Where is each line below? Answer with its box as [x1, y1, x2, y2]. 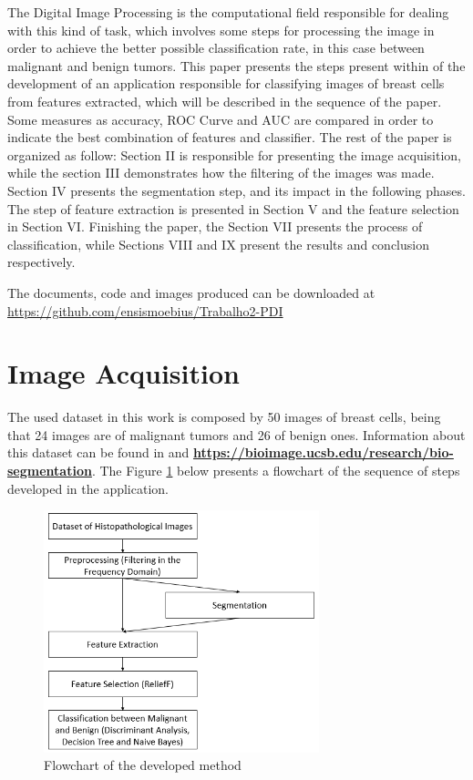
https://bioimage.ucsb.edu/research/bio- [192, 443, 454, 462]
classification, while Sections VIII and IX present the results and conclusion [7, 234, 429, 253]
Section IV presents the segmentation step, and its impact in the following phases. [7, 180, 466, 200]
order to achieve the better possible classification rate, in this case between [7, 38, 425, 57]
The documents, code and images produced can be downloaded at [7, 282, 375, 302]
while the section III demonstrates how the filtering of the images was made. [7, 163, 435, 182]
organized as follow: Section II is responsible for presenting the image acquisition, [7, 145, 462, 164]
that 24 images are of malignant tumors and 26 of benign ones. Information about [7, 425, 466, 444]
